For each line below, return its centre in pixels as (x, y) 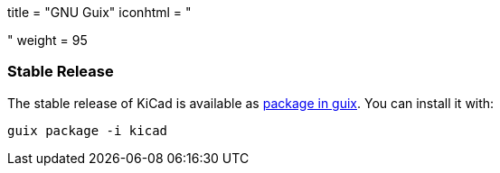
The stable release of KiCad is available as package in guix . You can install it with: (251, 103)
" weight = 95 (47, 40)
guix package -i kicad (88, 130)
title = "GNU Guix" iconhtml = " (99, 12)
